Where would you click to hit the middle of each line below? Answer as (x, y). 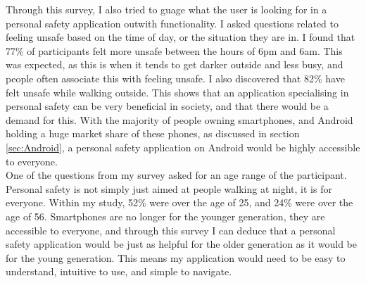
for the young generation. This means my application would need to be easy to (176, 257)
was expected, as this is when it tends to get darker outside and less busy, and (175, 64)
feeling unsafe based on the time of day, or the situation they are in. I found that (181, 37)
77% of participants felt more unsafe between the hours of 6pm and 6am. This (174, 50)
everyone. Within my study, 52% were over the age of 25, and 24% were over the (179, 202)
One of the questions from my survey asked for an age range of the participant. (176, 175)
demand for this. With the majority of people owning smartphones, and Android (179, 119)
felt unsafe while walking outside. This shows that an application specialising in (177, 92)
